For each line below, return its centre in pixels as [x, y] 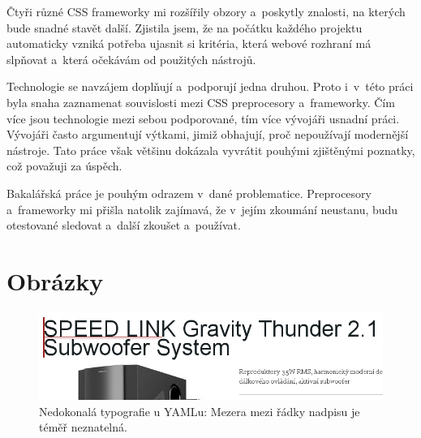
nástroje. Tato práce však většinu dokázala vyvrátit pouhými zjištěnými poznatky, [211, 150]
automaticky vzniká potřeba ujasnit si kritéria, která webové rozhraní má [189, 43]
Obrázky [55, 280]
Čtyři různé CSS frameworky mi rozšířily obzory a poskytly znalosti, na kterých [206, 11]
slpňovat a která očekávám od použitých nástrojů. [131, 59]
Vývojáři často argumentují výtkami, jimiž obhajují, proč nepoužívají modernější [208, 134]
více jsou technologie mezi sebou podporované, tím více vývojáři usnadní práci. [203, 118]
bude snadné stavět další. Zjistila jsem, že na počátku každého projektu [185, 27]
